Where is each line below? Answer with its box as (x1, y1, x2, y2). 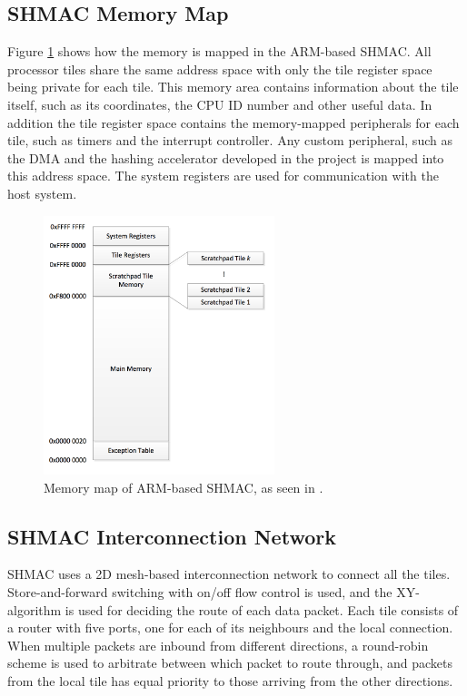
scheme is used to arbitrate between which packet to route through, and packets (7, 653, 453, 672)
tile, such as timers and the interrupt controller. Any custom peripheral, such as (7, 131, 452, 150)
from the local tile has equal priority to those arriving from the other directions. (7, 671, 453, 691)
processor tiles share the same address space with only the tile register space (7, 59, 432, 78)
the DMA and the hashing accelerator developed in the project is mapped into (7, 148, 444, 167)
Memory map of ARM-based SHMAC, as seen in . (44, 477, 323, 496)
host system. (7, 183, 77, 202)
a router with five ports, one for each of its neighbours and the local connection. (7, 618, 453, 637)
